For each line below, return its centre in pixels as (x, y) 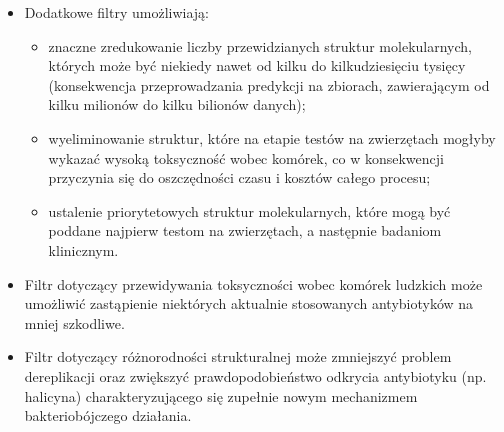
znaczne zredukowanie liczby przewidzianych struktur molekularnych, (260, 45)
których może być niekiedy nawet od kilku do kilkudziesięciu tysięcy (257, 65)
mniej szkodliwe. (74, 322)
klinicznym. (83, 249)
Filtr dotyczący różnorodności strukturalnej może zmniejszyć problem (238, 356)
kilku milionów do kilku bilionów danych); (177, 104)
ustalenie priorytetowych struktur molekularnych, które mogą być (249, 210)
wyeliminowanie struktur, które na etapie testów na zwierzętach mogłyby (272, 137)
